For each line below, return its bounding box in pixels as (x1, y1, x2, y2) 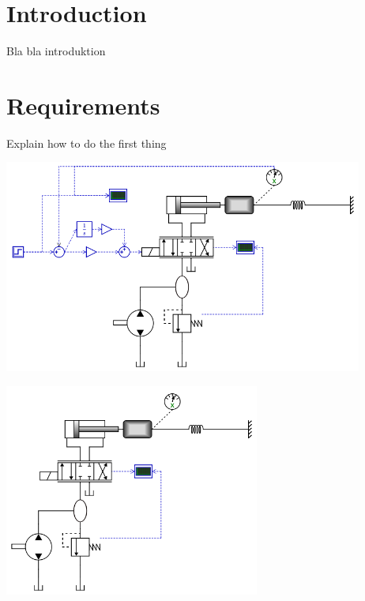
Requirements (6, 88, 160, 121)
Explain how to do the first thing (6, 134, 167, 151)
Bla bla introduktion (6, 43, 106, 59)
